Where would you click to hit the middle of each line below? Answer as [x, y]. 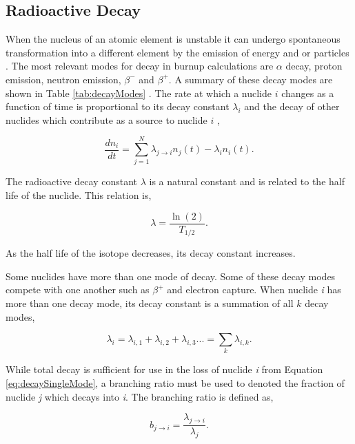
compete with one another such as [78, 289]
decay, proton [314, 66]
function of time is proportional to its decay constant [118, 106]
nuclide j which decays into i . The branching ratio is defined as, [140, 396]
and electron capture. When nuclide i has [254, 289]
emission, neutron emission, [63, 79]
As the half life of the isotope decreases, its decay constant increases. [151, 253]
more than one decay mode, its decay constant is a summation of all [150, 303]
